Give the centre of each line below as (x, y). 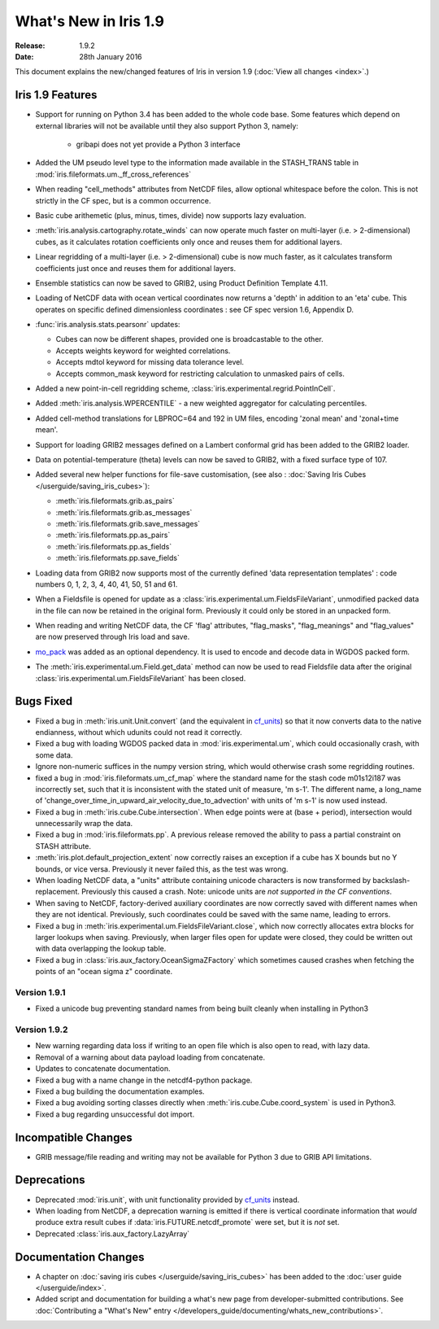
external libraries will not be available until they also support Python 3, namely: (167, 125)
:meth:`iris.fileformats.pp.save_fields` (118, 558)
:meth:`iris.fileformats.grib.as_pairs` (115, 501)
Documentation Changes (80, 1257)
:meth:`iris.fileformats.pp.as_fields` (114, 546)
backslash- (391, 881)
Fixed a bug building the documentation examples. (120, 1091)
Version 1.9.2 (41, 1030)
